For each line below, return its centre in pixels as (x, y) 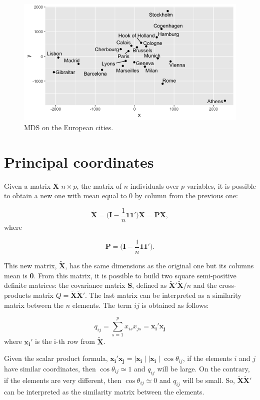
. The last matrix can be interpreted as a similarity (163, 295)
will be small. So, (209, 380)
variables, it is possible (221, 185)
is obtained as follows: (175, 305)
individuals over (154, 185)
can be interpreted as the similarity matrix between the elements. (104, 391)
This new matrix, (30, 265)
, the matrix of (99, 185)
